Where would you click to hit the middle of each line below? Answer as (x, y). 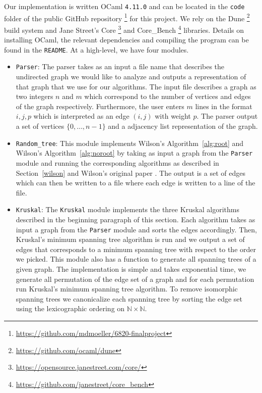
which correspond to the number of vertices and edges (168, 96)
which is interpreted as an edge (81, 116)
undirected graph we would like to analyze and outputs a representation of (131, 77)
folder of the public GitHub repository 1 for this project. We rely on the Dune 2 (127, 17)
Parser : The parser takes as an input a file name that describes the (120, 66)
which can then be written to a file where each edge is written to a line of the (136, 183)
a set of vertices (40, 126)
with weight (173, 116)
